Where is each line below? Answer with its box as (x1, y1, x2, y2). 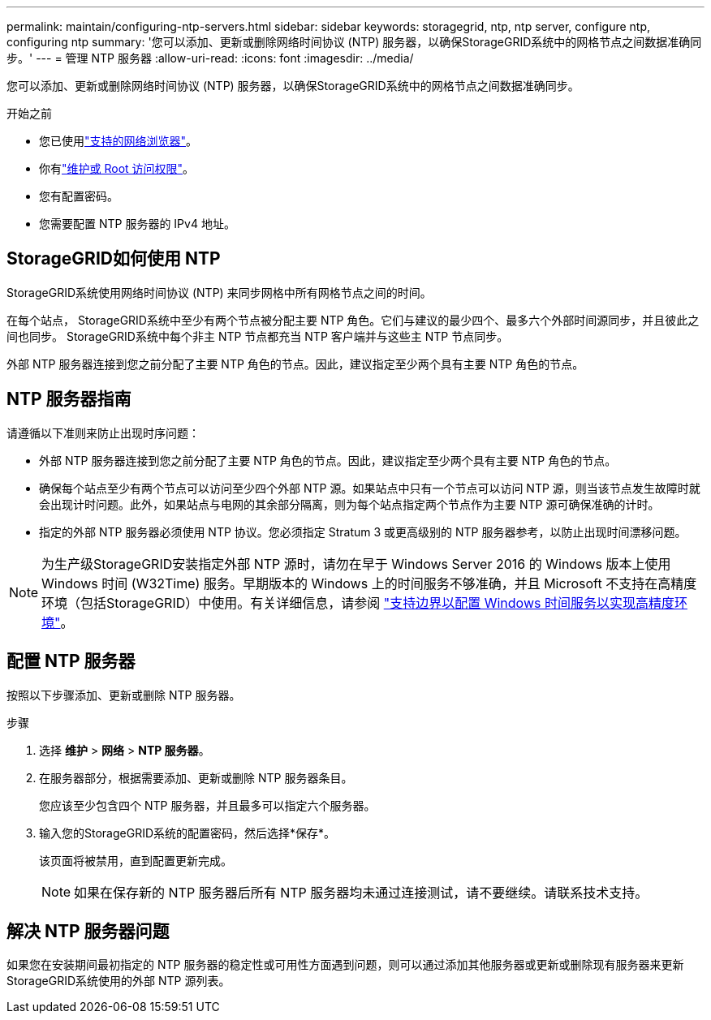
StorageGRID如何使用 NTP (6, 248, 221, 269)
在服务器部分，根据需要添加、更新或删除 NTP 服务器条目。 (39, 770, 353, 785)
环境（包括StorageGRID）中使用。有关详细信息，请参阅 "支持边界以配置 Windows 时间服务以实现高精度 (41, 594, 674, 611)
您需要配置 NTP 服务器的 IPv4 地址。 (39, 217, 235, 230)
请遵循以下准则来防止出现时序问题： (6, 425, 200, 440)
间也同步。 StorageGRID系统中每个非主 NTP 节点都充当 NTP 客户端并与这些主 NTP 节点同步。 (6, 329, 509, 343)
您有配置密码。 (39, 189, 118, 203)
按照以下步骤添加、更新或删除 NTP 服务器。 (6, 687, 241, 702)
